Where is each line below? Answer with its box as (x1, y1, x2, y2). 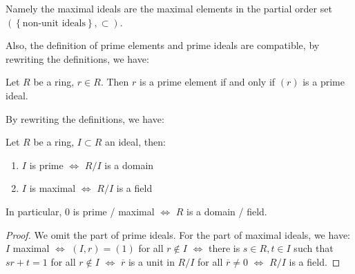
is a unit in (128, 254, 175, 268)
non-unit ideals (22, 18, 86, 28)
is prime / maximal (73, 204, 155, 218)
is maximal (29, 181, 76, 195)
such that (294, 241, 334, 255)
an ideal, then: (104, 135, 166, 149)
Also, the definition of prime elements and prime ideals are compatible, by (6, 38, 320, 52)
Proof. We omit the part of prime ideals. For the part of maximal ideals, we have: (6, 227, 350, 242)
